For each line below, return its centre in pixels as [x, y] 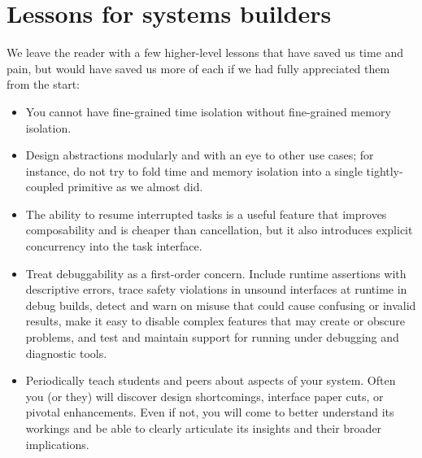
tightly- [385, 170]
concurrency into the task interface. [114, 246]
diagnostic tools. [66, 353]
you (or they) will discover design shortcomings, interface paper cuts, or [204, 396]
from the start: [43, 84]
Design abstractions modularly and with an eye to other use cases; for [200, 155]
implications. [57, 444]
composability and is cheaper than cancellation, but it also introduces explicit [219, 230]
